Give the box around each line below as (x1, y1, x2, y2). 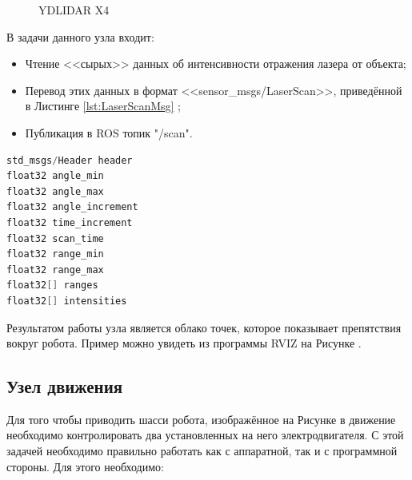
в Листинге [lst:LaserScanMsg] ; (25, 97, 182, 114)
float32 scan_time (6, 232, 104, 244)
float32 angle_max (6, 185, 104, 197)
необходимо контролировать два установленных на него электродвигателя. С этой (6, 426, 404, 443)
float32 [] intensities (6, 295, 127, 307)
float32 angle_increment (6, 201, 138, 213)
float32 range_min (6, 248, 104, 260)
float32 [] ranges (6, 280, 98, 292)
